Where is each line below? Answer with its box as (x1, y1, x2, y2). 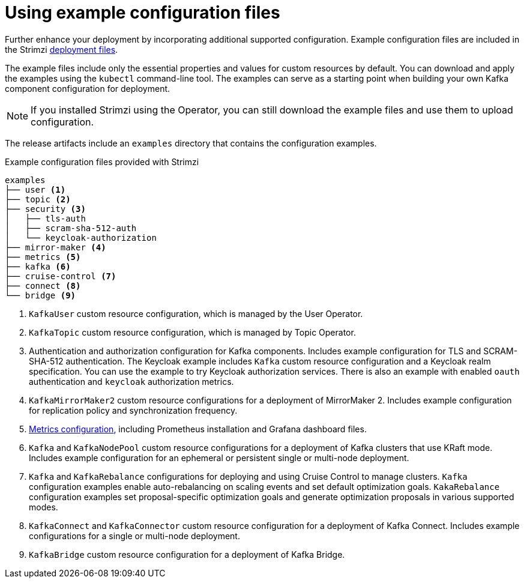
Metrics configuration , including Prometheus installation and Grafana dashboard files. (29, 423, 367, 434)
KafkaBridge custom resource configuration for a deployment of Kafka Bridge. (29, 549, 345, 560)
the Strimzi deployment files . (5, 44, 118, 55)
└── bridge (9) (5, 290, 76, 300)
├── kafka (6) (5, 261, 71, 271)
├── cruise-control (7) (5, 271, 116, 281)
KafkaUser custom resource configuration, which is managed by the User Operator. (29, 308, 363, 319)
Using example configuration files (5, 2, 280, 23)
